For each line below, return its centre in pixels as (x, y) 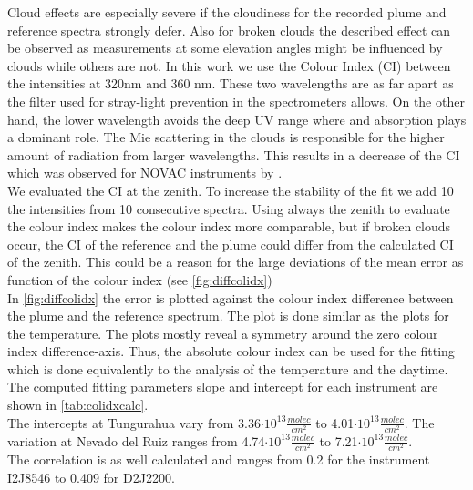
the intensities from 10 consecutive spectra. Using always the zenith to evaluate (229, 208)
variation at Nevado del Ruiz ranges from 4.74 (136, 440)
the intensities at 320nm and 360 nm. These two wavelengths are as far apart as (231, 83)
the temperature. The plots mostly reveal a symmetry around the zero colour (223, 333)
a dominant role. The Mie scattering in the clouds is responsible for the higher (226, 137)
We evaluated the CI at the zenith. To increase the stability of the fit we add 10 (231, 190)
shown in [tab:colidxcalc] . (78, 405)
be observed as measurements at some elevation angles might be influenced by (225, 48)
